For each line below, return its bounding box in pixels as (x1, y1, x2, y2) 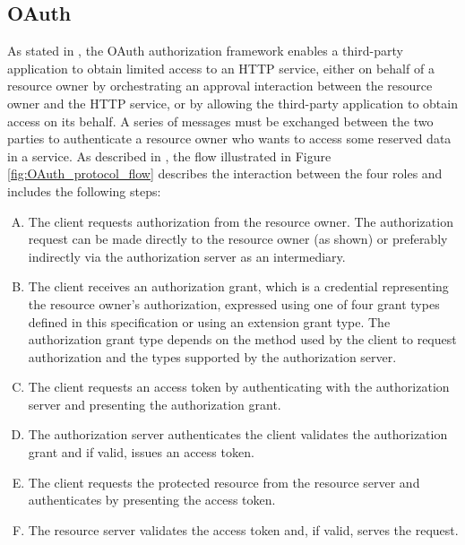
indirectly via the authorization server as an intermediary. (28, 247, 346, 265)
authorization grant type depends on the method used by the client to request (28, 330, 457, 349)
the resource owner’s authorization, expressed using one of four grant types (28, 294, 440, 313)
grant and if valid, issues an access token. (28, 443, 254, 462)
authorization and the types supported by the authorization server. (28, 347, 397, 366)
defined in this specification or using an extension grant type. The (28, 312, 391, 331)
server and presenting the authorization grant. (28, 394, 281, 413)
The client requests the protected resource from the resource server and (28, 472, 420, 491)
